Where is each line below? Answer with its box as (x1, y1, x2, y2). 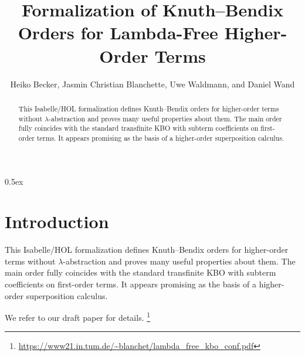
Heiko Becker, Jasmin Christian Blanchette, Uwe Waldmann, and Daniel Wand (10, 77, 295, 90)
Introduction (5, 209, 109, 233)
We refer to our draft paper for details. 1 (5, 310, 151, 323)
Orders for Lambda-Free (18, 21, 218, 45)
